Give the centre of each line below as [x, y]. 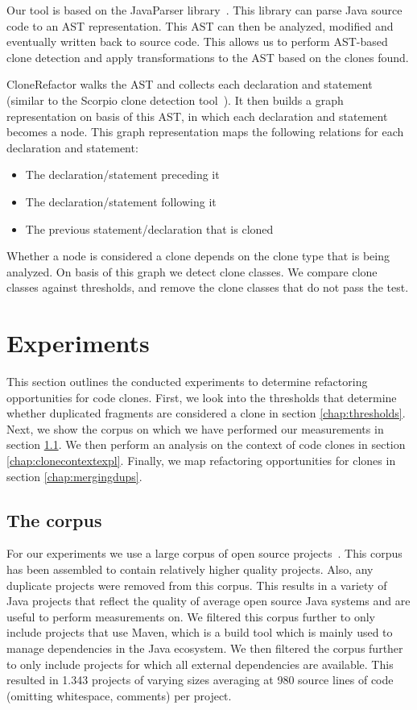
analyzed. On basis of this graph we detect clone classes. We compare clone [192, 271]
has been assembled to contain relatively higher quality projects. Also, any [190, 569]
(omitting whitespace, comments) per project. [119, 695]
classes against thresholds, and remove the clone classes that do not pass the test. [208, 287]
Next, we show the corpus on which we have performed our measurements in [195, 428]
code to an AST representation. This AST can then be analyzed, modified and [200, 25]
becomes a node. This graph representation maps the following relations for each [205, 132]
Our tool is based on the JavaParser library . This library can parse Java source [204, 10]
